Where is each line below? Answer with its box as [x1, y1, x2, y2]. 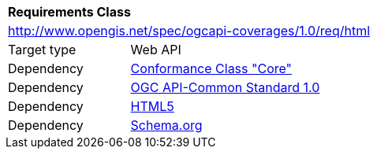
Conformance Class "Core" [130, 61, 293, 76]
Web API [130, 42, 181, 57]
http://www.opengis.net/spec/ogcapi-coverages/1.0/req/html [8, 23, 371, 39]
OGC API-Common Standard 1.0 [130, 79, 320, 95]
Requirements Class [8, 4, 131, 20]
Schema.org [130, 117, 203, 133]
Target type [8, 42, 77, 57]
